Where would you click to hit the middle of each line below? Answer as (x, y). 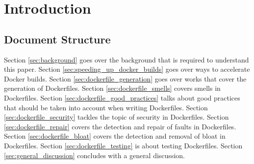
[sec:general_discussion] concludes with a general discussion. (94, 155)
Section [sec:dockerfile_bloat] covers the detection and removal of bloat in (115, 136)
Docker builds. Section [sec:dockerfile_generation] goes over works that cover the (125, 78)
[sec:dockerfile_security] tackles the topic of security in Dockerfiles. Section (116, 117)
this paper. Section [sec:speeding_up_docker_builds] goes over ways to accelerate (127, 69)
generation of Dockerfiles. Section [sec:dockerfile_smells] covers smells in (112, 88)
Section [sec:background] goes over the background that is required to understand (127, 59)
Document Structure (57, 39)
